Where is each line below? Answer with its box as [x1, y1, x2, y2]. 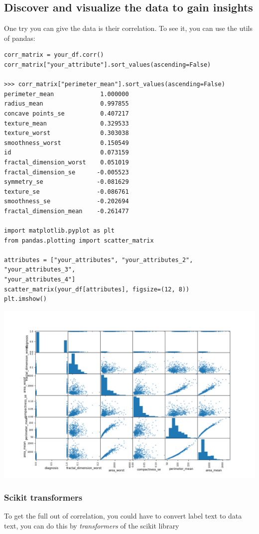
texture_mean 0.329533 [4, 120, 129, 127]
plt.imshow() [4, 295, 47, 303]
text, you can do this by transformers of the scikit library [4, 520, 179, 531]
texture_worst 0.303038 [4, 130, 129, 137]
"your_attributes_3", [4, 266, 76, 273]
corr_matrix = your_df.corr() [4, 51, 104, 59]
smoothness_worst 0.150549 [4, 139, 129, 146]
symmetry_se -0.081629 [4, 178, 129, 186]
